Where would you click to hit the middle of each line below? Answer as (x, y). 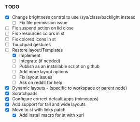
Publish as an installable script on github (59, 66)
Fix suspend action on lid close (43, 28)
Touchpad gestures (31, 44)
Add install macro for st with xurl (51, 115)
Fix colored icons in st (34, 39)
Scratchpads (25, 94)
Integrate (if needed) (40, 61)
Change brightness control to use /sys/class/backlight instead (74, 17)
